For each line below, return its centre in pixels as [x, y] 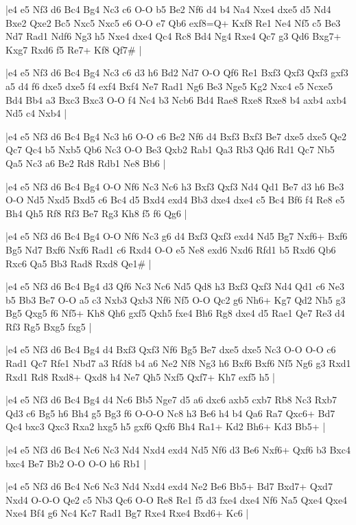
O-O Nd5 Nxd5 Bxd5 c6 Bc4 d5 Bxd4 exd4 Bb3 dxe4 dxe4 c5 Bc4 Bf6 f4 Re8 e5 [175, 200]
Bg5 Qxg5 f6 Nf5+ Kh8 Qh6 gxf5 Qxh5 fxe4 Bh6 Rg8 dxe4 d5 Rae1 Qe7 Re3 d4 [175, 313]
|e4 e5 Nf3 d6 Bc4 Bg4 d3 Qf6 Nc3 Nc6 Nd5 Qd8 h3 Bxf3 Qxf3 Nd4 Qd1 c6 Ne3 [175, 286]
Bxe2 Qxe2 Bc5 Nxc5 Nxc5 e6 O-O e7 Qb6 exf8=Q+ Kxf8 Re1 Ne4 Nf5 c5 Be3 [173, 22]
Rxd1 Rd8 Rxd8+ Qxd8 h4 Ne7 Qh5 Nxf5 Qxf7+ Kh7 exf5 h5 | [141, 376]
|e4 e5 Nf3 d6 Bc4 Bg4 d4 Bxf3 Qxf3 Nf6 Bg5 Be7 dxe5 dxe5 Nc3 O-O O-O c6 [171, 349]
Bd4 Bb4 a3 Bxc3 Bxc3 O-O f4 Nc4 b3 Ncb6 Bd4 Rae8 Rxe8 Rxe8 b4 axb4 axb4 [176, 99]
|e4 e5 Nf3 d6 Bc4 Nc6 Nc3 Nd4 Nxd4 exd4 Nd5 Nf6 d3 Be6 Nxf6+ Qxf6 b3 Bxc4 [178, 450]
